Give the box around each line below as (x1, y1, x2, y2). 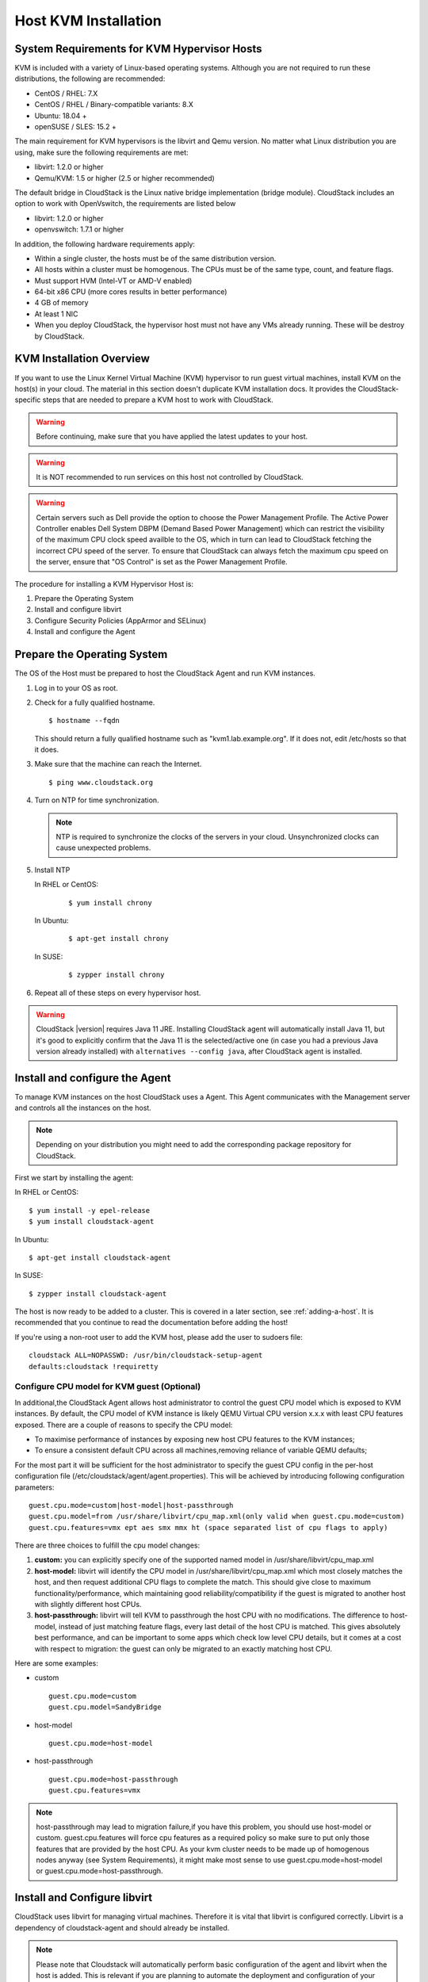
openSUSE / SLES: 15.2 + (34, 122, 117, 132)
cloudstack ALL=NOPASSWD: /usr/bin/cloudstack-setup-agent (29, 1351, 263, 1360)
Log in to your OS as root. (34, 683, 118, 693)
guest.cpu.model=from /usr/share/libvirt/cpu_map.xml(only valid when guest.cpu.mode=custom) (29, 1512, 405, 1521)
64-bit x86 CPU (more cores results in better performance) (34, 287, 227, 297)
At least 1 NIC (34, 309, 78, 319)
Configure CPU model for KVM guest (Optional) (14, 1381, 201, 1392)
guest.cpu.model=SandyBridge (48, 1703, 162, 1712)
